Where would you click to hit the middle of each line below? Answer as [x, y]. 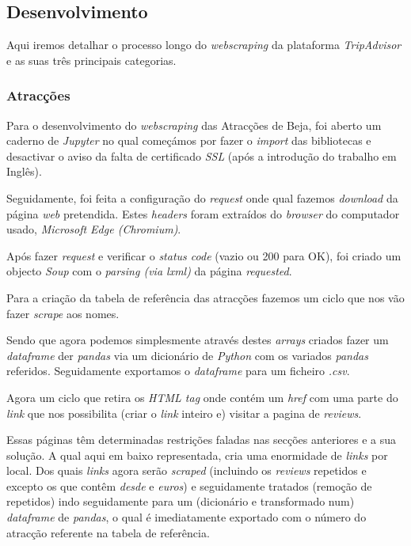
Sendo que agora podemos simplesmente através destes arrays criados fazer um [198, 340]
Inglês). [24, 171]
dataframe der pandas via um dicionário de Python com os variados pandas [187, 355]
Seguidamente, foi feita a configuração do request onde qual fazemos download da [202, 197]
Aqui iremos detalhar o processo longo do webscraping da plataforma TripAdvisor [204, 45]
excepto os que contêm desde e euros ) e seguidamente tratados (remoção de [189, 485]
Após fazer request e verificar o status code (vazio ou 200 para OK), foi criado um [204, 255]
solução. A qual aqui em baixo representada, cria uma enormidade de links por [197, 455]
